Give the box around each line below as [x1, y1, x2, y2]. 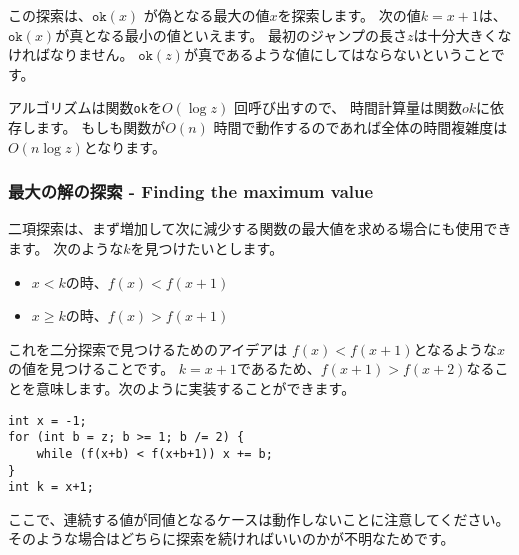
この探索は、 [8, 5, 92, 25]
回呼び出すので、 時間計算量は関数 [233, 97, 463, 118]
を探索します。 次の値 [277, 5, 421, 25]
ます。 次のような [8, 238, 124, 259]
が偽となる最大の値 [143, 5, 270, 25]
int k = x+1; [8, 480, 94, 495]
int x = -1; [8, 413, 87, 428]
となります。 [83, 136, 166, 157]
